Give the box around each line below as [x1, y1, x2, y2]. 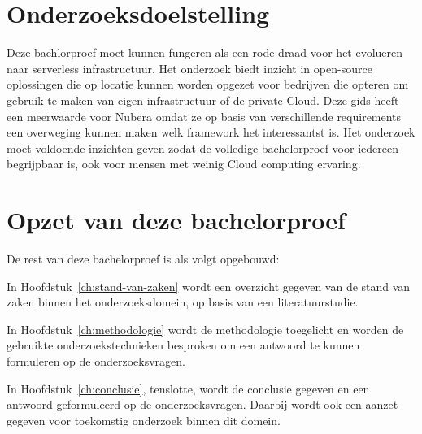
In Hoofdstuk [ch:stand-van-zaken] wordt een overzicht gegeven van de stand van [7, 277, 411, 294]
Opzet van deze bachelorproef [7, 203, 346, 237]
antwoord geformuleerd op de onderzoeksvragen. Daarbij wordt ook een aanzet [7, 396, 398, 413]
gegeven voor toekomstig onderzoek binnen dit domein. [7, 411, 281, 428]
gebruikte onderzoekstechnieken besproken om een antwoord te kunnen [7, 336, 360, 354]
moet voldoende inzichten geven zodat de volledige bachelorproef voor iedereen [7, 139, 398, 156]
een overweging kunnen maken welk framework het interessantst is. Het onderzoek [7, 124, 415, 141]
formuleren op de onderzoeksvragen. [7, 352, 185, 369]
